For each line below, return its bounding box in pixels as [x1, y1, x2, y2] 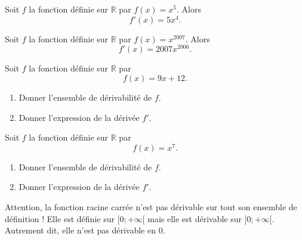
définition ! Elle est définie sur [5, 212, 115, 225]
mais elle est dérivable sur [147, 212, 242, 225]
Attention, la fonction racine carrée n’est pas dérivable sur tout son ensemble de [5, 200, 297, 213]
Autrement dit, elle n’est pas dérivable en [5, 224, 156, 236]
